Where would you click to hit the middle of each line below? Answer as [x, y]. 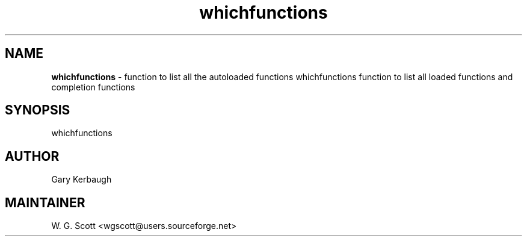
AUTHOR [32, 156]
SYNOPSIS [38, 110]
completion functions [93, 87]
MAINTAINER [45, 202]
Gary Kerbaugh [82, 180]
